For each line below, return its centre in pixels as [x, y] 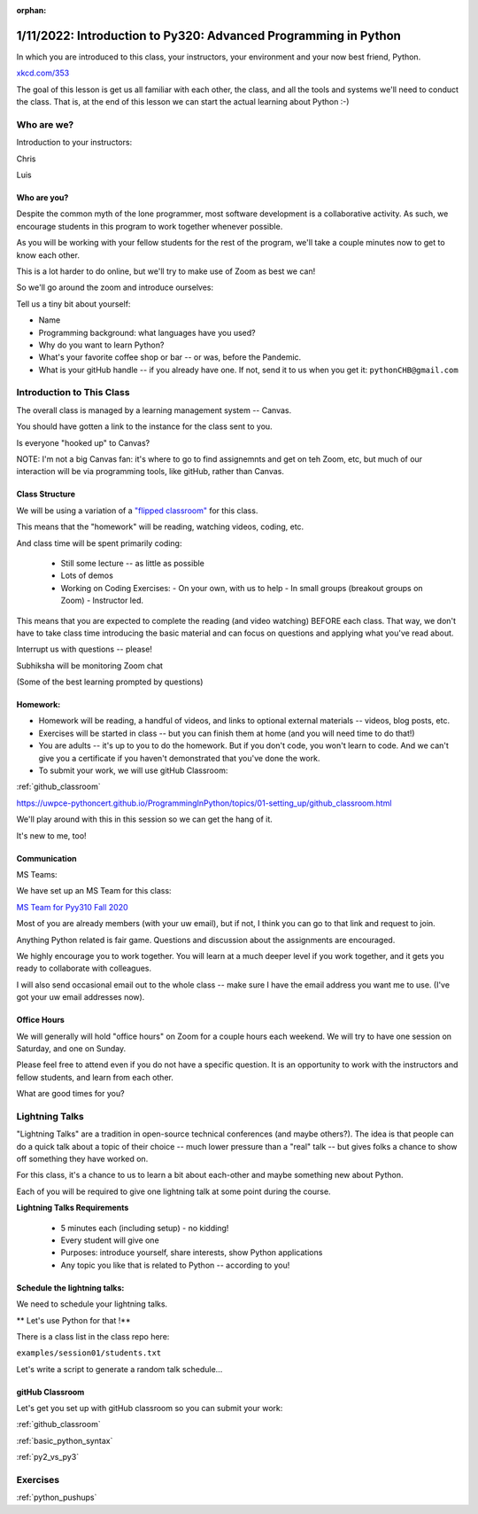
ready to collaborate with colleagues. [84, 968]
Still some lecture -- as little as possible [133, 563]
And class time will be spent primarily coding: [99, 543]
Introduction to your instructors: [74, 143]
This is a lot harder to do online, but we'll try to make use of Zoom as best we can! [166, 271]
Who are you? [42, 198]
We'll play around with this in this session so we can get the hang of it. [145, 819]
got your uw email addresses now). [81, 997]
